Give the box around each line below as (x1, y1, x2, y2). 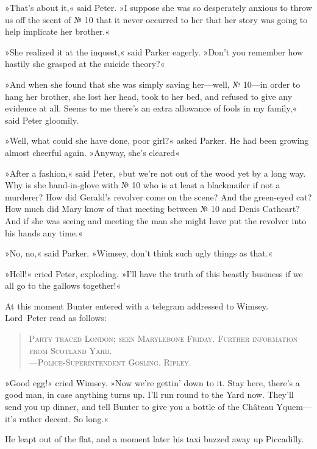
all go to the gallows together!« (5, 279, 121, 292)
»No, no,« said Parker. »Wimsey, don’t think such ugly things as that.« (5, 247, 273, 260)
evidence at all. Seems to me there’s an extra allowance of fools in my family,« (5, 102, 297, 115)
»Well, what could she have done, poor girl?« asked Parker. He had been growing (5, 134, 309, 147)
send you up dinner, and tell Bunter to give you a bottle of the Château (5, 400, 274, 413)
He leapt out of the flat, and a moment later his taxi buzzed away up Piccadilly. (5, 433, 304, 445)
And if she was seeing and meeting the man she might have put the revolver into (5, 214, 307, 227)
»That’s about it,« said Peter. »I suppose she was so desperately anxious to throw (5, 1, 312, 13)
